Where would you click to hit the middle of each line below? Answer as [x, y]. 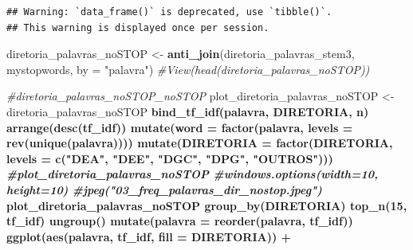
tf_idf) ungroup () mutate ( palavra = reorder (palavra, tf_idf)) [180, 221]
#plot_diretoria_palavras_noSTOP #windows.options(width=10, [192, 174]
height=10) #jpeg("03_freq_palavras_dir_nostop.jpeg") [164, 189]
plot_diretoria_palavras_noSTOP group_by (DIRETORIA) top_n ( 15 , [207, 205]
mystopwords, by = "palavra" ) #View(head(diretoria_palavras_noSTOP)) [188, 69]
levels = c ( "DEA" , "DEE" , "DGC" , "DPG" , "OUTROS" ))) [170, 158]
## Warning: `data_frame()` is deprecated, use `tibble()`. [169, 12]
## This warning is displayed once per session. [138, 27]
